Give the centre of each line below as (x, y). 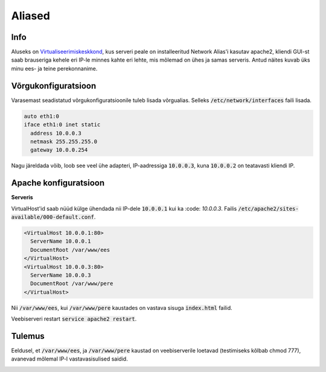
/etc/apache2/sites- (268, 209)
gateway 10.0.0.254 (59, 150)
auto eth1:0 (42, 116)
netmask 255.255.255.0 (64, 141)
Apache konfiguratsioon (58, 183)
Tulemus (28, 336)
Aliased (31, 16)
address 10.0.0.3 (56, 133)
